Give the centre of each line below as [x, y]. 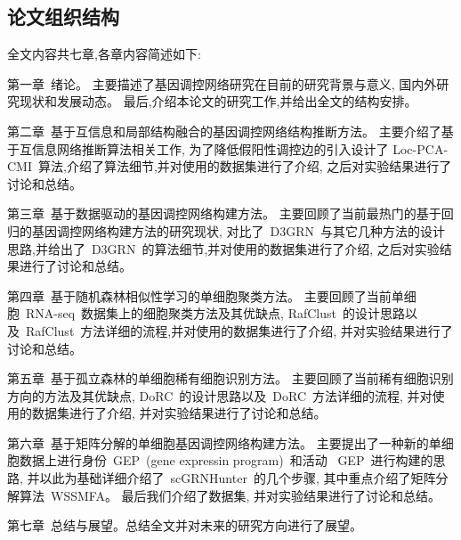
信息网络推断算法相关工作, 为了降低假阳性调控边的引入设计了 [210, 148]
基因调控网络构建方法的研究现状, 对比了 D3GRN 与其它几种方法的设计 [239, 230]
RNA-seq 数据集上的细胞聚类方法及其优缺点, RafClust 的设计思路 [215, 313]
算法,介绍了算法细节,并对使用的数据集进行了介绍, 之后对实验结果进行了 [245, 166]
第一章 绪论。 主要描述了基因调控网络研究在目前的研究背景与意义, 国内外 [222, 83]
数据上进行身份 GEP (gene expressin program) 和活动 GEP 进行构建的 [226, 460]
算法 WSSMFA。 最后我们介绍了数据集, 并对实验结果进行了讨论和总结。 [230, 495]
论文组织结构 [63, 16]
